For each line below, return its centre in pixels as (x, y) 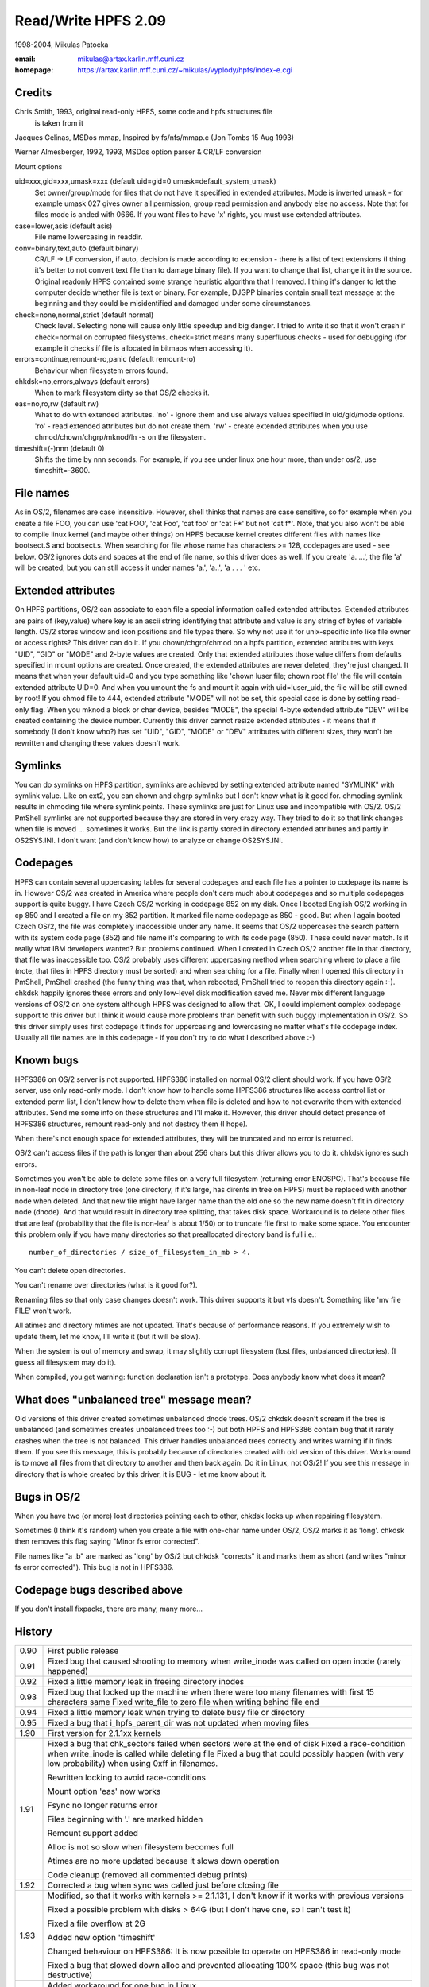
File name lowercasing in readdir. (89, 237)
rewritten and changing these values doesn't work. (98, 742)
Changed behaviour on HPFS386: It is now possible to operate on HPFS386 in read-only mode (224, 1951)
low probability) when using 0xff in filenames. (133, 1764)
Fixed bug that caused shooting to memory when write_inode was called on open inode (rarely (224, 1661)
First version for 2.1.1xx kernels (104, 1733)
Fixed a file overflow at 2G (97, 1923)
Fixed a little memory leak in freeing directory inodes (146, 1682)
